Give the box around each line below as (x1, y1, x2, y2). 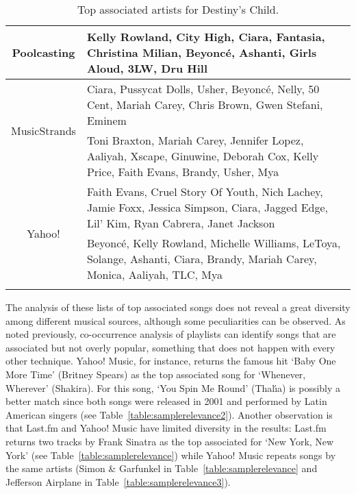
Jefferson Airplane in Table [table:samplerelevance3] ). (5, 474, 231, 489)
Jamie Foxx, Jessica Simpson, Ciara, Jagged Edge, (86, 199, 329, 215)
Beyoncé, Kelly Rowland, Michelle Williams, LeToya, (86, 235, 341, 251)
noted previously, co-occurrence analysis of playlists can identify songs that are (5, 327, 336, 341)
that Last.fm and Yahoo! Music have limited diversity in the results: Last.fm (5, 421, 327, 435)
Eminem (86, 112, 127, 128)
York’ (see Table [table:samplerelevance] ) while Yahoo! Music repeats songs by (5, 447, 336, 462)
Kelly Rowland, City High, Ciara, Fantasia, (86, 29, 325, 45)
